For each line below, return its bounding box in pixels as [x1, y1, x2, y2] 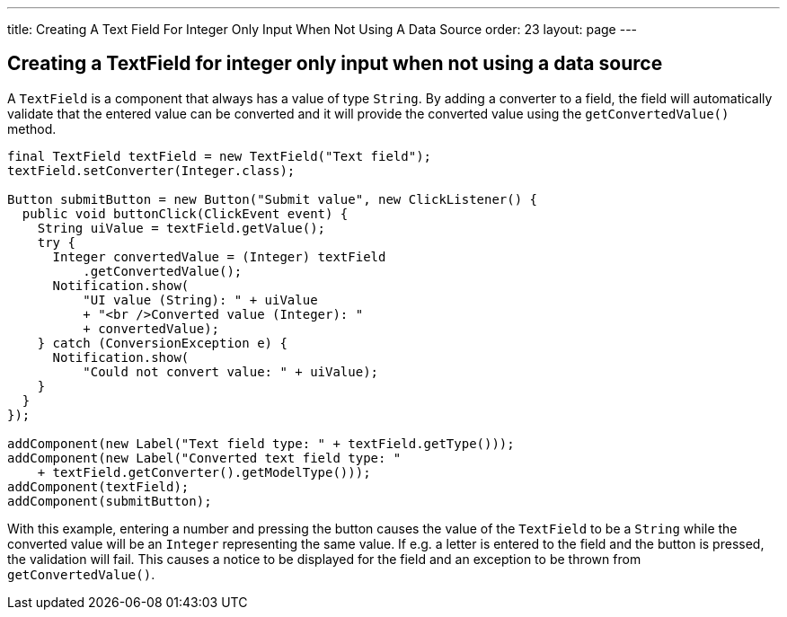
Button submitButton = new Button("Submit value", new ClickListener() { [7, 191, 538, 207]
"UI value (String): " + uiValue [83, 292, 318, 307]
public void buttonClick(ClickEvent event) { [22, 206, 349, 221]
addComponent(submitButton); [7, 493, 212, 508]
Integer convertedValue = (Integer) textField [52, 249, 386, 264]
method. [7, 120, 57, 137]
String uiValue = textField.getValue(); [37, 220, 326, 235]
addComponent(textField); [7, 479, 190, 494]
